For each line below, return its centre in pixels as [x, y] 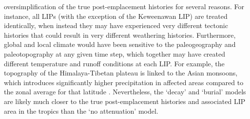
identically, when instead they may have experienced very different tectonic [116, 25]
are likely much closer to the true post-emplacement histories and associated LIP [125, 101]
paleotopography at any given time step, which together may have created [115, 53]
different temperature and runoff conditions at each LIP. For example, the [114, 63]
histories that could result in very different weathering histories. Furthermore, [120, 35]
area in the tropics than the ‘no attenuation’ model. [81, 111]
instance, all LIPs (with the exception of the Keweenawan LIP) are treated [116, 16]
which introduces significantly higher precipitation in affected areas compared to [124, 82]
